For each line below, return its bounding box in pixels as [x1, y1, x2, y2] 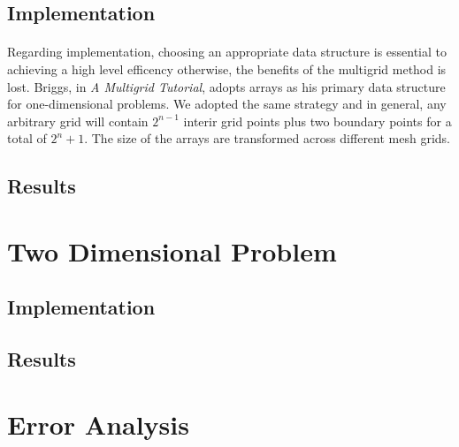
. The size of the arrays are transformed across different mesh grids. [84, 129, 450, 148]
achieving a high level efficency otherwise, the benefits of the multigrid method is [7, 59, 447, 78]
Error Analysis [7, 405, 189, 442]
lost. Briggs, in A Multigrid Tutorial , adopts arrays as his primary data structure [7, 77, 446, 95]
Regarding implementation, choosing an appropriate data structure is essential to [7, 42, 448, 61]
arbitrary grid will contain [7, 111, 149, 130]
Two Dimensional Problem [7, 232, 337, 269]
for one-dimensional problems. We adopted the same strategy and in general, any [7, 95, 447, 113]
